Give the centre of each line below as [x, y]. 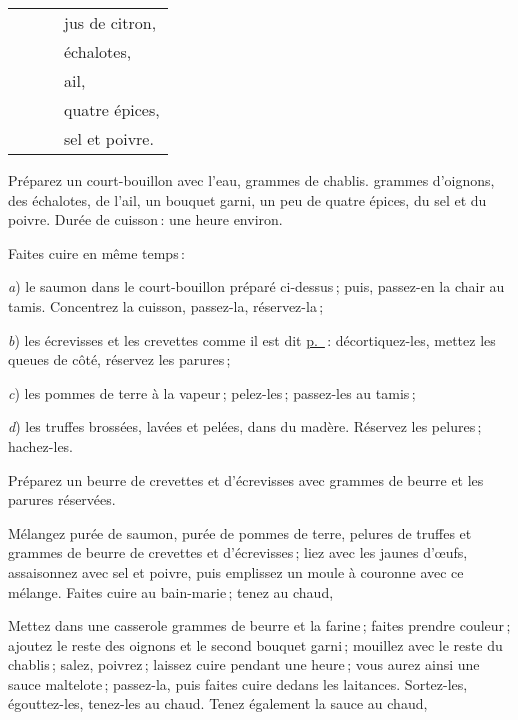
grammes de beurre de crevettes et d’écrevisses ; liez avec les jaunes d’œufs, [238, 552]
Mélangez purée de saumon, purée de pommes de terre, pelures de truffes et [240, 532]
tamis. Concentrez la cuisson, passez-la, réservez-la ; [166, 305]
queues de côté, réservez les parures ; [119, 359]
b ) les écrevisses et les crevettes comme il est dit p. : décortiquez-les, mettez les [252, 339]
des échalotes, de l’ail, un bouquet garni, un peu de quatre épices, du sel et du [247, 199]
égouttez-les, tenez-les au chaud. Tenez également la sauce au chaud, [218, 703]
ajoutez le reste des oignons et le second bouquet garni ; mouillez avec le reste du [255, 644]
